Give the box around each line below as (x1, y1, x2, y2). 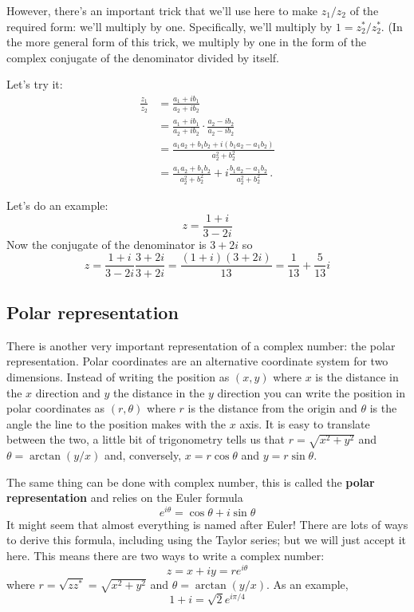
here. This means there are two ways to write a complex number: (6, 547, 325, 564)
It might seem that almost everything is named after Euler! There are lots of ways (6, 515, 408, 532)
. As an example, (266, 575, 349, 592)
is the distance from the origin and (187, 400, 357, 417)
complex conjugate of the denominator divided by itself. (6, 49, 279, 65)
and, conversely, (104, 447, 182, 464)
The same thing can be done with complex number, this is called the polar (6, 473, 375, 490)
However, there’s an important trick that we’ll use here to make (6, 2, 317, 18)
